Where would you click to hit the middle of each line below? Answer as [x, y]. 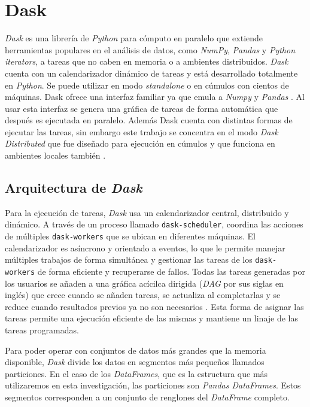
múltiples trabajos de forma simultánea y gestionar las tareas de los [129, 259]
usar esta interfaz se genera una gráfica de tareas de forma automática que [142, 108]
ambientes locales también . [55, 155]
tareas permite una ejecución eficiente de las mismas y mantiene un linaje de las [152, 318]
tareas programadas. [42, 330]
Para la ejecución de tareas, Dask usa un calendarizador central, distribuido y [147, 212]
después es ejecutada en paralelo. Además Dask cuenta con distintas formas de [149, 120]
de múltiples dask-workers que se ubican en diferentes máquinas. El [130, 236]
